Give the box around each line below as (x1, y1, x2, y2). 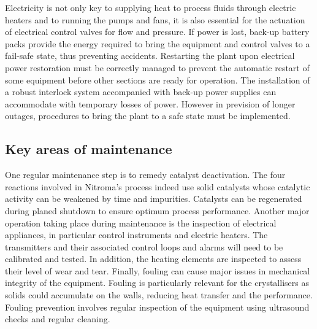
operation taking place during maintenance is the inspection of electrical (5, 216, 277, 229)
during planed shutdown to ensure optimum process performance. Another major (5, 204, 310, 217)
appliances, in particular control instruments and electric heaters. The (5, 228, 268, 241)
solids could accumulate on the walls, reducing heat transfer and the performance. (5, 288, 313, 301)
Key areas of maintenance (5, 139, 172, 158)
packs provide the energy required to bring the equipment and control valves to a (5, 37, 310, 50)
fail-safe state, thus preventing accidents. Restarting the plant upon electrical (5, 49, 295, 62)
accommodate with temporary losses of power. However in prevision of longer (5, 97, 296, 110)
